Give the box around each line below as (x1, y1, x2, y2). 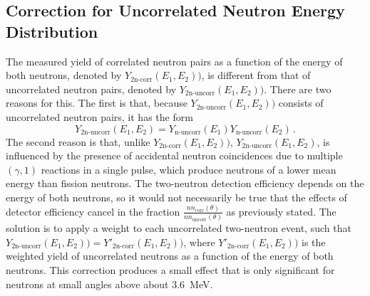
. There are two (264, 81, 332, 96)
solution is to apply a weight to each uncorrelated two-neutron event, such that (6, 221, 351, 236)
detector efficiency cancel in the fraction (6, 203, 180, 218)
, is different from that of (201, 68, 311, 83)
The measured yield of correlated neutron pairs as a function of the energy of (6, 53, 343, 68)
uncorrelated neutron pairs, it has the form (6, 109, 193, 124)
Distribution (6, 20, 98, 42)
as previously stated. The (226, 203, 336, 218)
